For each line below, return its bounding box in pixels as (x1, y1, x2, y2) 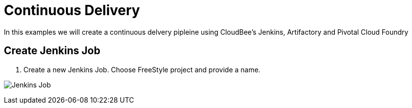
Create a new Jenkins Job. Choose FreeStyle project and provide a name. (23, 65, 261, 74)
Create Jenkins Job (4, 44, 101, 57)
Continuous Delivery (4, 2, 140, 19)
